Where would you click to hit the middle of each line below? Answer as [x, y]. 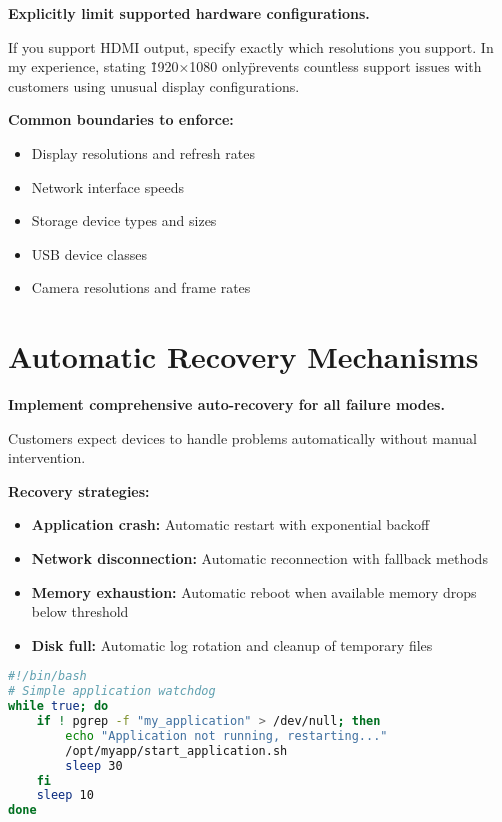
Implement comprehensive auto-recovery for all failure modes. [226, 404]
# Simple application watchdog [112, 691]
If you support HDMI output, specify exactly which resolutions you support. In [251, 46]
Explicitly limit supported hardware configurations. [189, 13]
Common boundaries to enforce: [121, 119]
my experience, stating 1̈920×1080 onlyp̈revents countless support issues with [245, 66]
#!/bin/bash [47, 676]
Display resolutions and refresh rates [143, 152]
